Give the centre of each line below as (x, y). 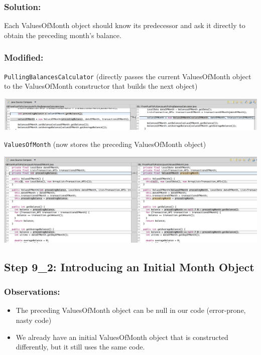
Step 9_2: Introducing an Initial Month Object (129, 267)
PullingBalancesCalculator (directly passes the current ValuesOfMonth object (128, 76)
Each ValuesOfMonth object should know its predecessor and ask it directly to (125, 25)
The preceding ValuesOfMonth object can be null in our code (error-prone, (131, 310)
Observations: (32, 292)
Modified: (24, 57)
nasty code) (34, 320)
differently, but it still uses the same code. (80, 347)
